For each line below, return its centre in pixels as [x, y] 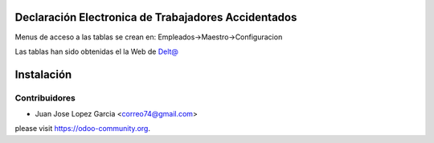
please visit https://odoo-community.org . [82, 129]
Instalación [43, 74]
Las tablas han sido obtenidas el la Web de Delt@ [96, 51]
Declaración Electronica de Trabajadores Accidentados [156, 17]
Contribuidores [45, 98]
